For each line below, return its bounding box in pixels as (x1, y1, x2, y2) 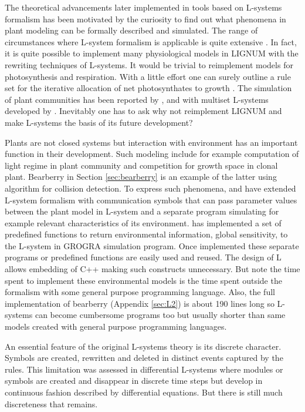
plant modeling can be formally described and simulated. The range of (5, 24, 258, 36)
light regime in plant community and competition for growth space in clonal (5, 159, 278, 171)
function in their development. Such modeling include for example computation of (5, 148, 299, 160)
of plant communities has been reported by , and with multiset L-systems (5, 93, 269, 105)
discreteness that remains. (5, 397, 98, 410)
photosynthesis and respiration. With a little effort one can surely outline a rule (5, 70, 291, 82)
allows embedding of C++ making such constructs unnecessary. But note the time (5, 263, 300, 275)
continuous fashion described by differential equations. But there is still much (5, 386, 283, 398)
